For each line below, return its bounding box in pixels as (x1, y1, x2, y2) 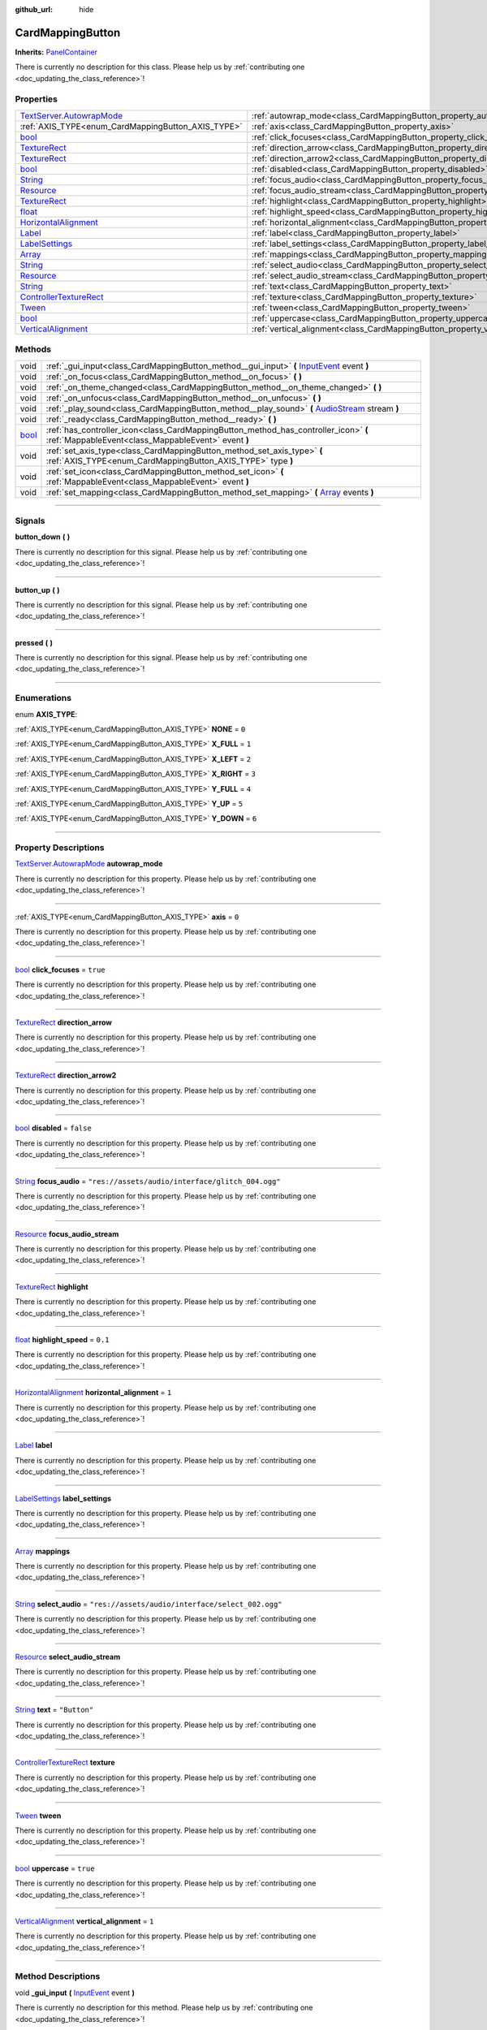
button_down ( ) (15, 532, 71, 542)
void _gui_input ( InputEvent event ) (15, 1988, 136, 1998)
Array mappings (15, 1546, 71, 1556)
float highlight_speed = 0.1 (15, 1335, 110, 1345)
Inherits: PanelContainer (15, 47, 97, 57)
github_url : (15, 5, 53, 14)
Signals (15, 515, 45, 526)
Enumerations (15, 693, 72, 704)
